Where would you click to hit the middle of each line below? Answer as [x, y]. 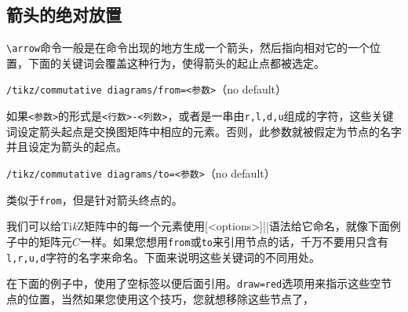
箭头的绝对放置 [64, 15]
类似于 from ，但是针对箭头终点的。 [95, 199]
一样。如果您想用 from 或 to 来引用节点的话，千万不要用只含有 [234, 241]
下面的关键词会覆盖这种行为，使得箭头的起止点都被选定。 [176, 62]
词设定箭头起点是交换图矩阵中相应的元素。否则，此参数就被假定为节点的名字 [204, 131]
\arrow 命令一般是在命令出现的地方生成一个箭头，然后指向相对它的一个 [188, 48]
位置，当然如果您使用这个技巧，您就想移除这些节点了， [171, 298]
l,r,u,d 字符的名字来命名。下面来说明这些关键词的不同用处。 [164, 257]
